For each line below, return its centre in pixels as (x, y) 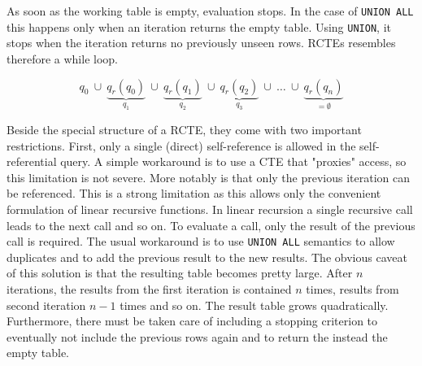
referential (32, 161)
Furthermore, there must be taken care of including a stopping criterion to (192, 321)
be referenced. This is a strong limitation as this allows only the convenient (194, 193)
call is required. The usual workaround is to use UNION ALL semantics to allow (201, 241)
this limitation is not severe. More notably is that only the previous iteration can (209, 177)
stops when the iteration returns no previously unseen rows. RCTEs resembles (201, 43)
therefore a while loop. (62, 58)
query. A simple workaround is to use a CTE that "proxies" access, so (233, 161)
